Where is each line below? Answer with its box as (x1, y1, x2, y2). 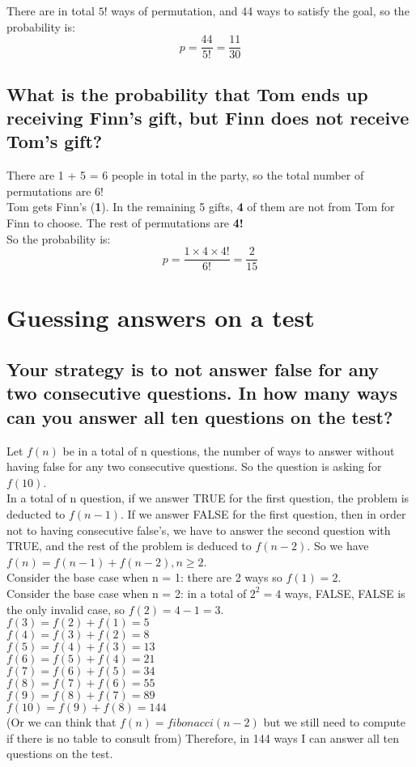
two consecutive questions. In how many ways (6, 380, 397, 405)
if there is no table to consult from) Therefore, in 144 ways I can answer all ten (6, 729, 400, 746)
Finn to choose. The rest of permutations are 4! (6, 214, 244, 231)
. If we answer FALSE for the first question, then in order (120, 506, 406, 522)
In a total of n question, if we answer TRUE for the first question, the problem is (6, 489, 410, 506)
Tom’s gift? (6, 129, 103, 154)
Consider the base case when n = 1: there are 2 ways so (6, 569, 282, 586)
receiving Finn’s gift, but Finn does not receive (6, 105, 410, 130)
